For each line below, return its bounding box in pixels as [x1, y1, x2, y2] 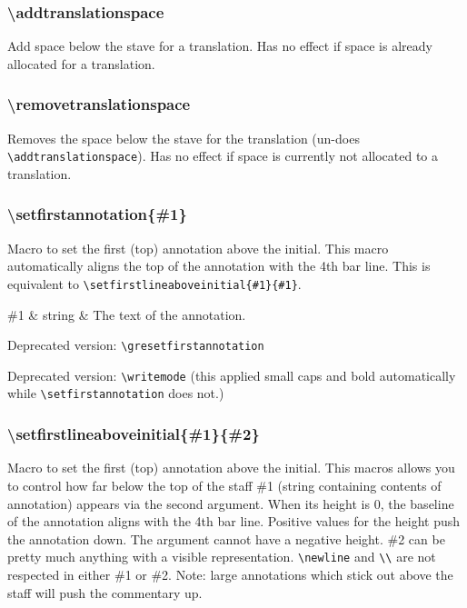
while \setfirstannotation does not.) [7, 384, 224, 403]
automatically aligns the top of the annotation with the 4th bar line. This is [7, 256, 431, 275]
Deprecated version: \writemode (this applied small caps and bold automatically [7, 365, 456, 384]
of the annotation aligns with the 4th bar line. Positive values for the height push [7, 512, 461, 531]
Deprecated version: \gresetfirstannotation [7, 335, 264, 354]
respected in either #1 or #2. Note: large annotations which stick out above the [7, 564, 453, 583]
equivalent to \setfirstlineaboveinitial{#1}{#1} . [7, 274, 302, 293]
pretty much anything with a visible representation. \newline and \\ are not [7, 547, 436, 566]
